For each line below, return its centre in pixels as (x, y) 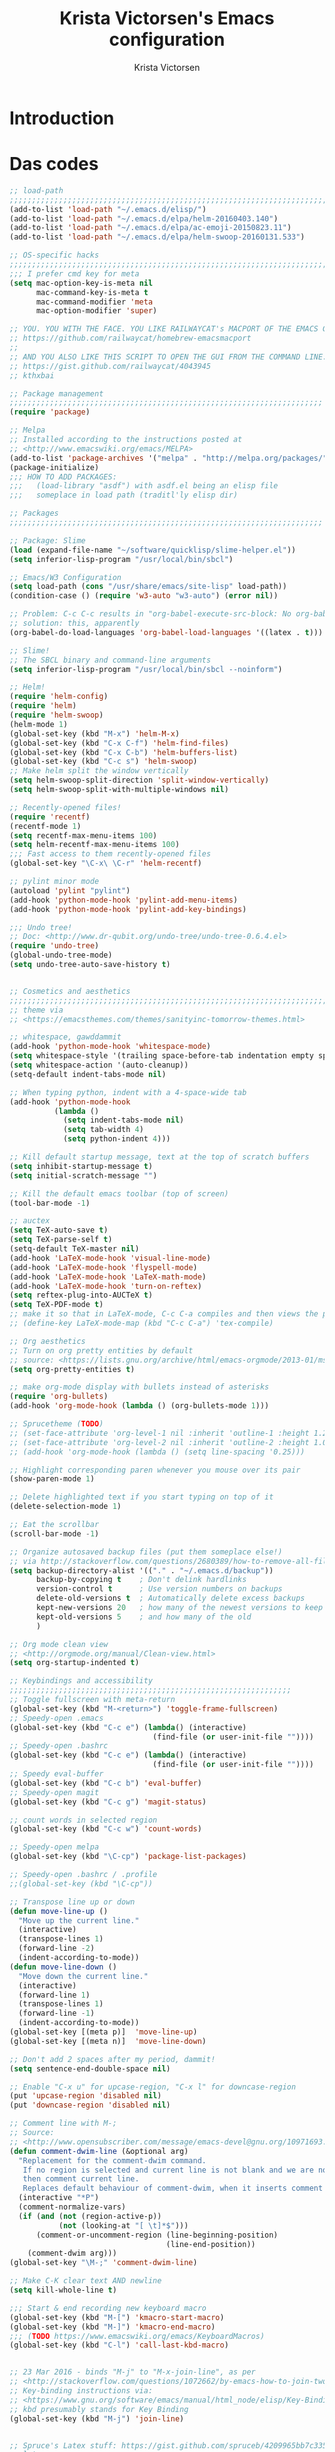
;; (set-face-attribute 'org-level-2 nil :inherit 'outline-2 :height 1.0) (170, 1442)
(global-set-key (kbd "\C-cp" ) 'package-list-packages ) (128, 1857)
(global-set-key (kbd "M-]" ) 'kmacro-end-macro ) (112, 2327)
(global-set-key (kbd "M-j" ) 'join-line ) (97, 2418)
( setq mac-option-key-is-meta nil (81, 283)
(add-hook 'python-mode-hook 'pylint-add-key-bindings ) (128, 909)
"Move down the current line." (83, 1976)
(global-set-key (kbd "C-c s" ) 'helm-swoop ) (103, 762)
